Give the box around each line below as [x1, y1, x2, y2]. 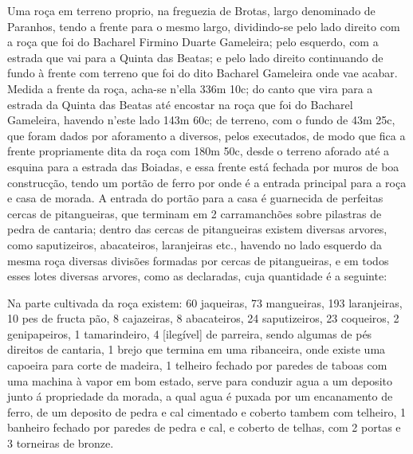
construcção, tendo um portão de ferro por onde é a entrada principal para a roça [7, 174, 407, 190]
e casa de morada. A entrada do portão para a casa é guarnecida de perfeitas [7, 190, 383, 206]
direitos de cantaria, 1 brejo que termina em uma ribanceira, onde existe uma [7, 341, 386, 358]
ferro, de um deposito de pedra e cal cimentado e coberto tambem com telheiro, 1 [7, 403, 406, 420]
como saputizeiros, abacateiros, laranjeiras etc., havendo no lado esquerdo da [7, 236, 382, 252]
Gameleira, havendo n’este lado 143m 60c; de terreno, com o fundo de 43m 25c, [7, 112, 395, 128]
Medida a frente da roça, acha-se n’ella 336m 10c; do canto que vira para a [7, 80, 373, 96]
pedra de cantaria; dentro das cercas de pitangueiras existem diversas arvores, [7, 221, 387, 237]
